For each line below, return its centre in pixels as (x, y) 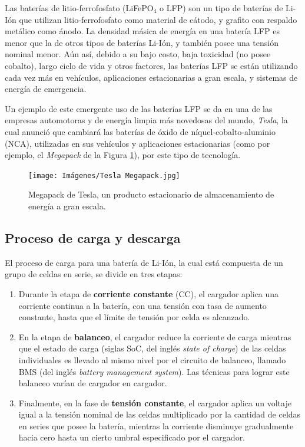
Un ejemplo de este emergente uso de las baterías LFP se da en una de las (139, 108)
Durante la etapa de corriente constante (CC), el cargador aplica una (149, 293)
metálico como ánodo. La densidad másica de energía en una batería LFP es (142, 31)
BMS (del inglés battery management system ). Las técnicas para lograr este (154, 371)
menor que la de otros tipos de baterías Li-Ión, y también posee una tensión (142, 42)
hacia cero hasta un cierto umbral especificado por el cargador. (132, 437)
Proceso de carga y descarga (93, 237)
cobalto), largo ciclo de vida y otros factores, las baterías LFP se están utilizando (151, 65)
